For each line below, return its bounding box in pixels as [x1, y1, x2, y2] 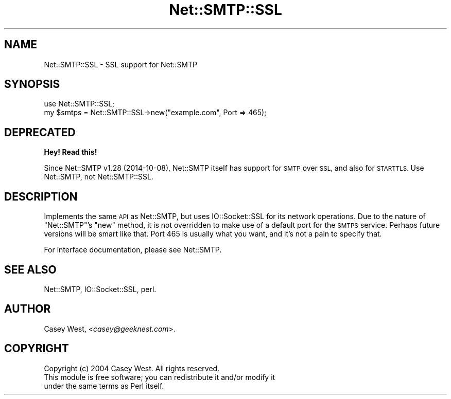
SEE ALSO [4, 263, 57, 276]
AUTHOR [4, 302, 51, 316]
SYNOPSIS [4, 78, 60, 91]
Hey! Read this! [44, 148, 97, 157]
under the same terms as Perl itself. [44, 381, 164, 390]
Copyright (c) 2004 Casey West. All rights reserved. [44, 364, 220, 373]
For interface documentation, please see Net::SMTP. [44, 245, 222, 255]
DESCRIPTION [4, 190, 78, 203]
